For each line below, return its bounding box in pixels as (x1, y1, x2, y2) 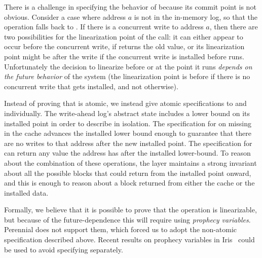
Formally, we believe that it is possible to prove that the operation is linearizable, (4, 204, 257, 215)
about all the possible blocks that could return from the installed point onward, (4, 167, 251, 178)
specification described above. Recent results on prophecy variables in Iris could (4, 234, 255, 245)
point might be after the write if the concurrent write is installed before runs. (4, 51, 244, 61)
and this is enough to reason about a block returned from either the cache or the (4, 177, 255, 188)
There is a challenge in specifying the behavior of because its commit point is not (4, 2, 256, 12)
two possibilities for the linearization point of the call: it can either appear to (4, 31, 243, 42)
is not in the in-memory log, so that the (134, 11, 258, 22)
